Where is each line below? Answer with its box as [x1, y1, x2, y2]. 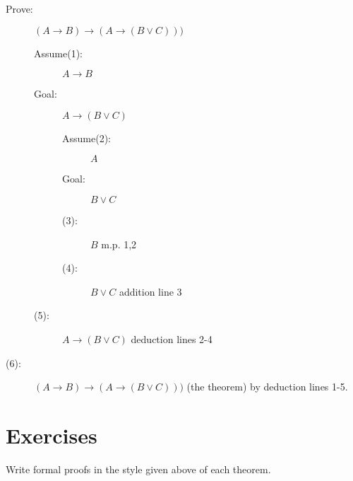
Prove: [6, 1, 33, 16]
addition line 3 [119, 284, 182, 299]
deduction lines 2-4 [131, 331, 213, 346]
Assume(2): [62, 130, 111, 145]
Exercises [6, 420, 97, 449]
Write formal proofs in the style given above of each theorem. [6, 461, 271, 476]
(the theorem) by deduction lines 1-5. [186, 379, 348, 394]
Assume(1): [34, 45, 83, 60]
